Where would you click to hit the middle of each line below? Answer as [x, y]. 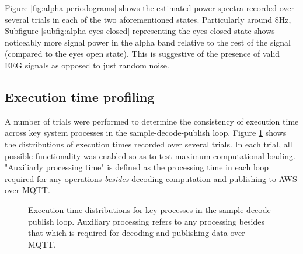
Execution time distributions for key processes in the [122, 209]
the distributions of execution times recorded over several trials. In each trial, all [149, 144]
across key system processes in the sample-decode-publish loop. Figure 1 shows [146, 133]
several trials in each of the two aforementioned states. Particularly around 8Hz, [148, 19]
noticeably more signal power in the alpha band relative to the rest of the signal [148, 42]
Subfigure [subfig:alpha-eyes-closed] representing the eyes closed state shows [140, 31]
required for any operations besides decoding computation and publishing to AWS [151, 178]
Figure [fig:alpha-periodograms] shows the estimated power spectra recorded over [149, 8]
